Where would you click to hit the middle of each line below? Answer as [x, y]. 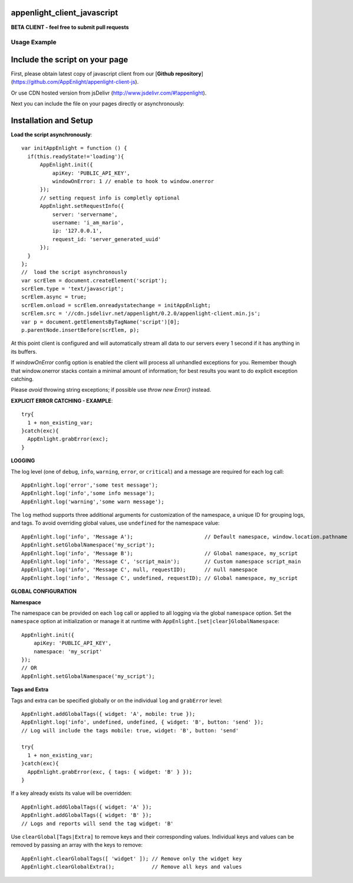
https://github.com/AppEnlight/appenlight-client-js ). [76, 82]
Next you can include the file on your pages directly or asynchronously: [98, 104]
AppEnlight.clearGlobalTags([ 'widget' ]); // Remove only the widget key [132, 858]
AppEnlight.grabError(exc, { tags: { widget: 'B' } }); [110, 772]
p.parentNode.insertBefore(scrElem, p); [80, 330]
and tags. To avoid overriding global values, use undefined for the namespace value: [116, 523]
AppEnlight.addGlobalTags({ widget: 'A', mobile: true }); [108, 714]
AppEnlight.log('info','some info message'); [88, 493]
